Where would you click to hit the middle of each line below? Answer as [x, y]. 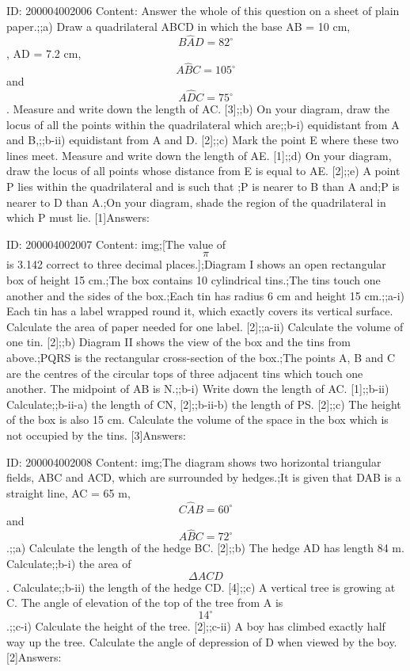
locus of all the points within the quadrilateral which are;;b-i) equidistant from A [203, 124]
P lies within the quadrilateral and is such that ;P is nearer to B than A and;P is [203, 186]
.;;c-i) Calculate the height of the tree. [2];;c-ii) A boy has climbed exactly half [196, 626]
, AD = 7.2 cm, [44, 53]
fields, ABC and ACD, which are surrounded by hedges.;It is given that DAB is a [204, 477]
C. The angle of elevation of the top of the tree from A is [145, 602]
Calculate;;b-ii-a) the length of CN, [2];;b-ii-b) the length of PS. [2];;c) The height [204, 404]
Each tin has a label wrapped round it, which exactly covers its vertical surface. [200, 311]
